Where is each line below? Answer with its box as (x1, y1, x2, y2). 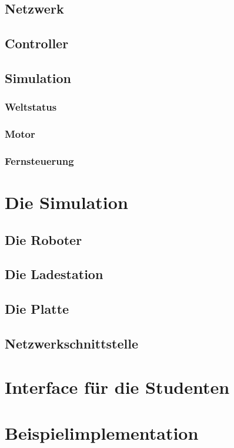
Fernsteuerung (5, 153, 74, 168)
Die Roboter (5, 230, 82, 248)
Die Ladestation (5, 265, 103, 283)
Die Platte (5, 300, 69, 318)
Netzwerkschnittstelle (5, 334, 138, 352)
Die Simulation (5, 190, 128, 214)
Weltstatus (5, 99, 57, 114)
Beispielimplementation (5, 420, 199, 444)
